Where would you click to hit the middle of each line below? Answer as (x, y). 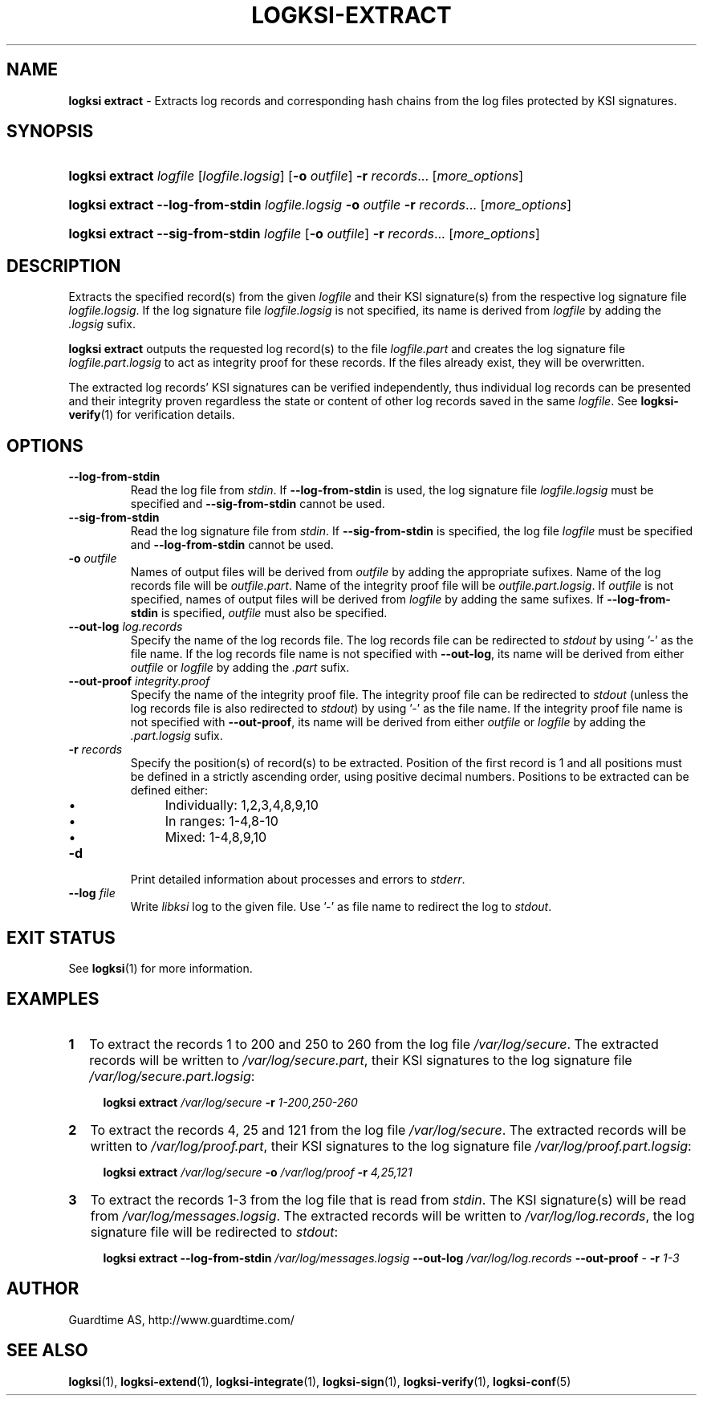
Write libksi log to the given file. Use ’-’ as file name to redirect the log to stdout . (341, 907)
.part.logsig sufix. (177, 736)
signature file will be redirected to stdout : (214, 1231)
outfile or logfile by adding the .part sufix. (240, 668)
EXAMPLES (53, 999)
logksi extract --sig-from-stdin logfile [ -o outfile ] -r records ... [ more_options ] (304, 234)
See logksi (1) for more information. (161, 968)
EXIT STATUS (61, 937)
